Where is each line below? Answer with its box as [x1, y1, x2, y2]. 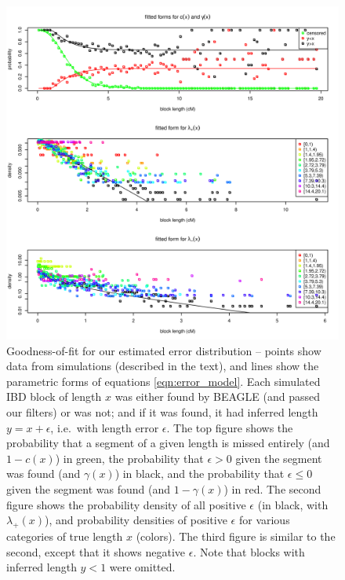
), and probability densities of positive [45, 512, 227, 528]
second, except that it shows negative [6, 543, 186, 560]
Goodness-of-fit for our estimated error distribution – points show [6, 342, 321, 358]
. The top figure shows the [166, 419, 293, 435]
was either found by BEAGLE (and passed [114, 388, 321, 405]
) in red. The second [223, 480, 321, 497]
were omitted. [109, 559, 176, 575]
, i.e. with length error [50, 419, 159, 435]
